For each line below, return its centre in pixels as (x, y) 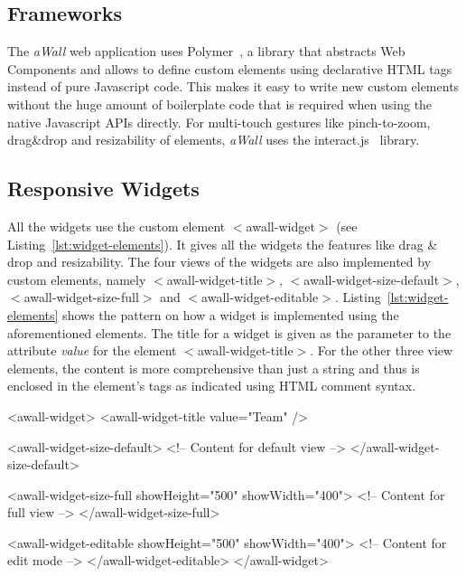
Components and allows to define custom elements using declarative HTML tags (230, 68)
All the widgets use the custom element (116, 226)
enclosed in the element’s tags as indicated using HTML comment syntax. (212, 386)
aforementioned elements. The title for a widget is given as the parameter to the (229, 332)
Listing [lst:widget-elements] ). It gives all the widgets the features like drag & (223, 244)
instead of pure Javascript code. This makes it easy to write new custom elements (233, 86)
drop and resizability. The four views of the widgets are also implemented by (219, 262)
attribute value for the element (92, 350)
